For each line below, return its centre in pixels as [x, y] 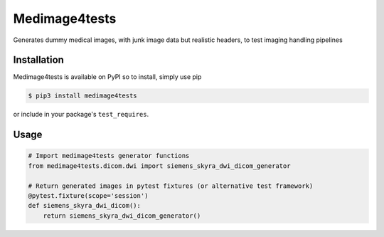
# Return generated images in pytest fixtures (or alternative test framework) [171, 186]
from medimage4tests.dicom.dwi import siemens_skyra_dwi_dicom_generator [159, 166]
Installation [38, 60]
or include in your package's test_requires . [81, 115]
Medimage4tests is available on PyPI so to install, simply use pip [107, 77]
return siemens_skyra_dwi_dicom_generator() [122, 216]
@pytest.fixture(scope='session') [88, 195]
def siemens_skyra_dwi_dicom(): [85, 206]
